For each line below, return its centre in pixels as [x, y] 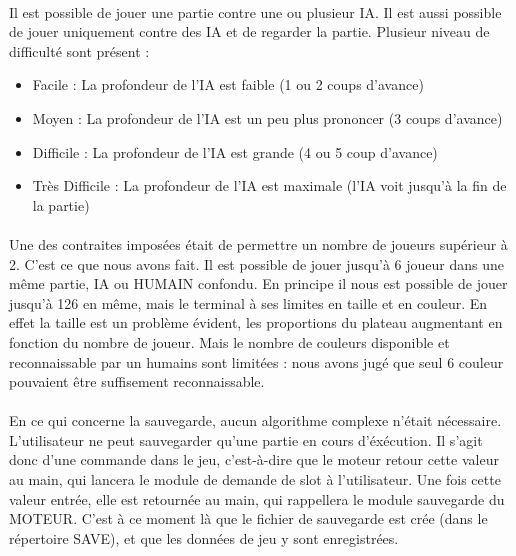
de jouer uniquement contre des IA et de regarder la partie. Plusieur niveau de [249, 31]
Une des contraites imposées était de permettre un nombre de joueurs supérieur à [258, 243]
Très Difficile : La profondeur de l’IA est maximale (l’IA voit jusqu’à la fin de [269, 185]
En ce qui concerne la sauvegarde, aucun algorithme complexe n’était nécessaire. [255, 420]
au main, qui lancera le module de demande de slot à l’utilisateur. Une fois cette [255, 479]
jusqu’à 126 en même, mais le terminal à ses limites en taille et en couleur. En [248, 302]
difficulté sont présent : [79, 50]
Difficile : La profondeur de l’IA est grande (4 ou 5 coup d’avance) [235, 151]
